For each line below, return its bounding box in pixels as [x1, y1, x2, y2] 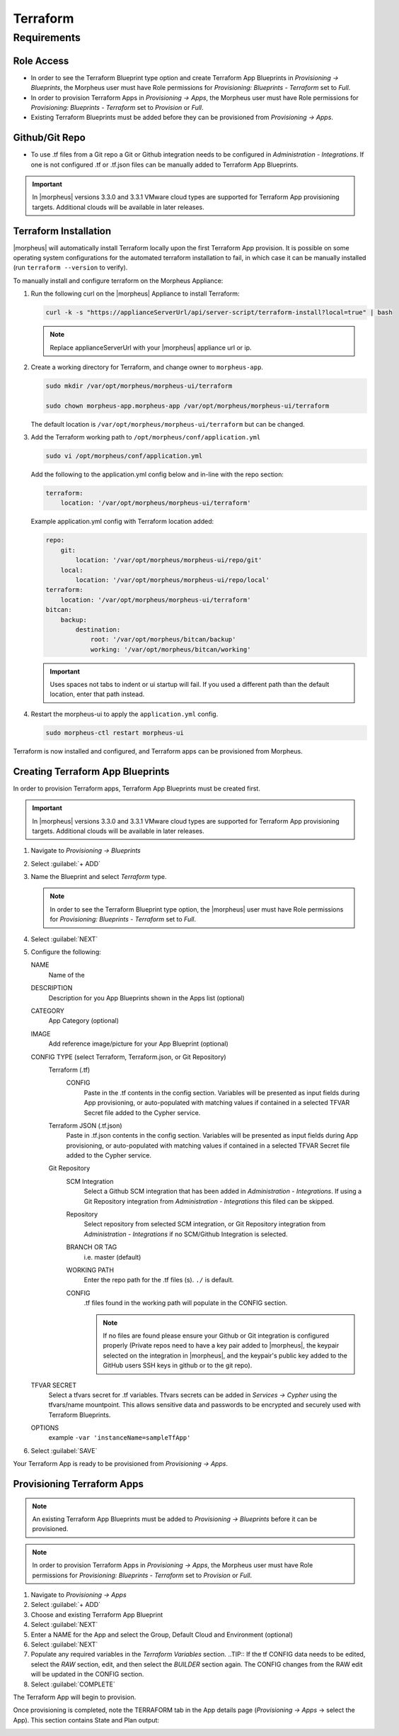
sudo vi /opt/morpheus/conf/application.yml [45, 452, 203, 460]
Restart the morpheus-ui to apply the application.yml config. [30, 710, 219, 718]
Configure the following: [30, 948, 102, 956]
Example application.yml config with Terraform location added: [30, 517, 214, 526]
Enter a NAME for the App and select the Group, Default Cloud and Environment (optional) [30, 1630, 293, 1639]
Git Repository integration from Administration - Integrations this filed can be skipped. [83, 1197, 335, 1205]
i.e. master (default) [83, 1253, 141, 1261]
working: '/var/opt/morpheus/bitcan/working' [90, 645, 251, 654]
